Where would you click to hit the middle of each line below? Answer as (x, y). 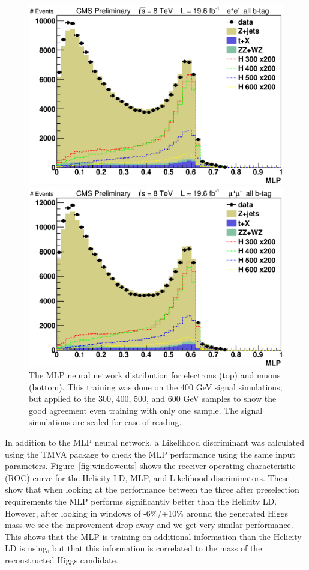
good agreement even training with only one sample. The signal (146, 410)
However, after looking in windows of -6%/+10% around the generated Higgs (147, 513)
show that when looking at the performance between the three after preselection (152, 489)
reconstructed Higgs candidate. (61, 560)
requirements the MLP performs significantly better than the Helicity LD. (141, 501)
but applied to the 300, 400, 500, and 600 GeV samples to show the (153, 399)
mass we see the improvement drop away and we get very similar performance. (149, 525)
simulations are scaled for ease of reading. (105, 422)
